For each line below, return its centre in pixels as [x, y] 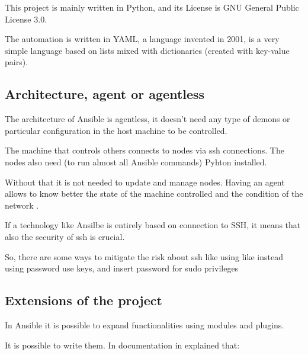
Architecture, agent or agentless [105, 94]
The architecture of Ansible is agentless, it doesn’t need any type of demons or [147, 119]
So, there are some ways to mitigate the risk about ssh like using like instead [144, 256]
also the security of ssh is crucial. [65, 236]
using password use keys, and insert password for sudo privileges [122, 268]
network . [22, 205]
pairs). [17, 62]
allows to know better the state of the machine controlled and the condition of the [154, 194]
